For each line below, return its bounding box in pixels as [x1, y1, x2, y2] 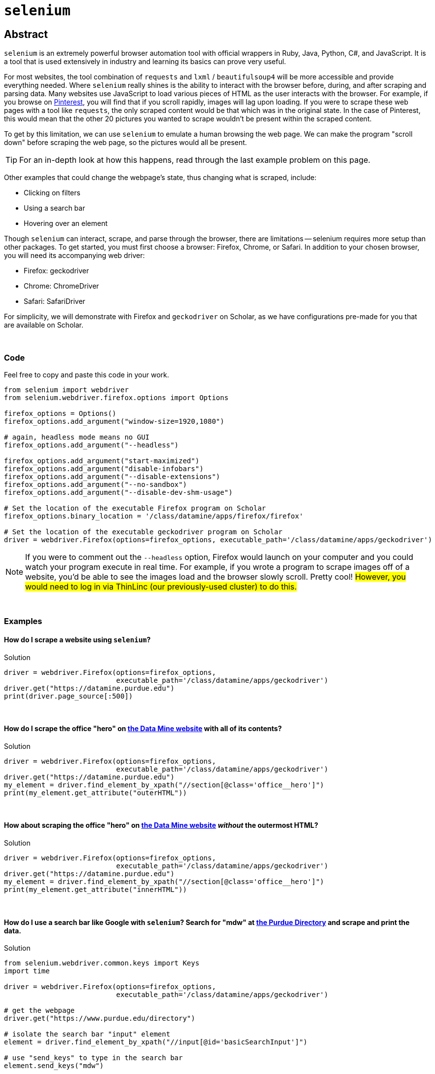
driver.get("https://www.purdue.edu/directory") [4, 1014, 195, 1023]
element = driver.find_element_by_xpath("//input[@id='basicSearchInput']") [4, 1038, 308, 1046]
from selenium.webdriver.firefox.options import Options [4, 393, 229, 402]
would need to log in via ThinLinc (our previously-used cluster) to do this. [25, 581, 297, 592]
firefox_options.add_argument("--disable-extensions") [4, 472, 220, 481]
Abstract [4, 28, 48, 40]
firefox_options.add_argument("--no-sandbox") [4, 480, 187, 488]
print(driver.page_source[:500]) [4, 692, 133, 700]
